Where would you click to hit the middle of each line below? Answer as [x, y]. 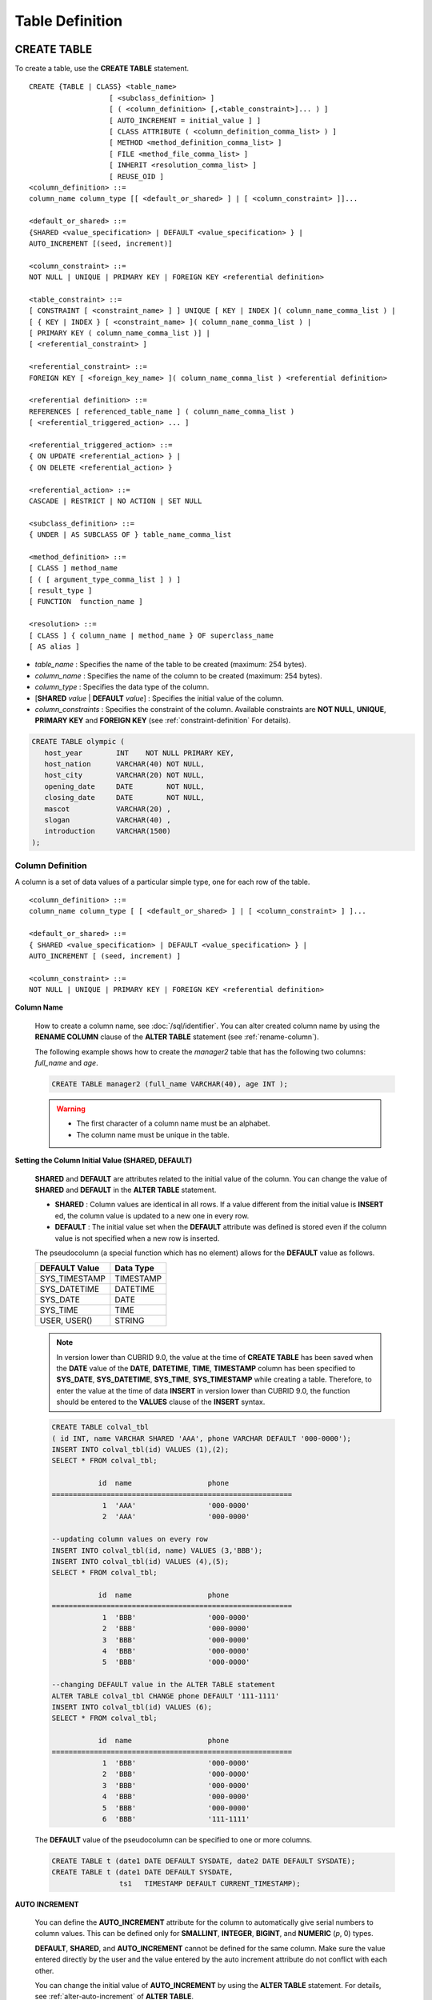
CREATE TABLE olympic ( [78, 742]
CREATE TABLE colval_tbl [100, 1427]
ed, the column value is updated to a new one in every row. [152, 1215]
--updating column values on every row [130, 1539]
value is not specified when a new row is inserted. [137, 1238]
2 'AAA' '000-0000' [176, 1517]
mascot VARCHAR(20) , [108, 809]
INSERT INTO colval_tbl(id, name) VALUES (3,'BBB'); [157, 1550]
